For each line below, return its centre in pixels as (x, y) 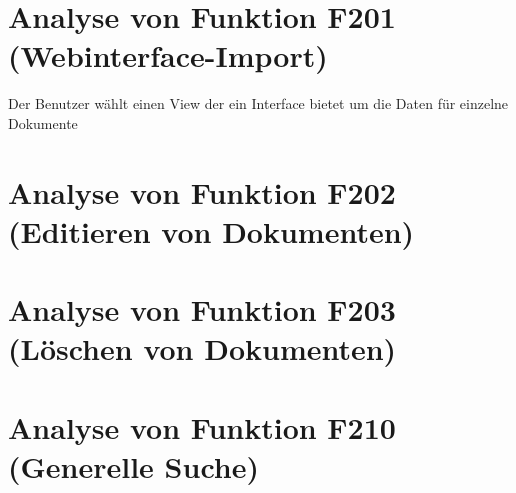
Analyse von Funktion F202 (202, 191)
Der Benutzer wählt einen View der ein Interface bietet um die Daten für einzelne (258, 103)
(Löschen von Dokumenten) (202, 348)
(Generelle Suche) (133, 466)
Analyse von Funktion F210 (202, 426)
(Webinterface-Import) (168, 55)
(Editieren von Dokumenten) (211, 230)
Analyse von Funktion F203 (202, 309)
